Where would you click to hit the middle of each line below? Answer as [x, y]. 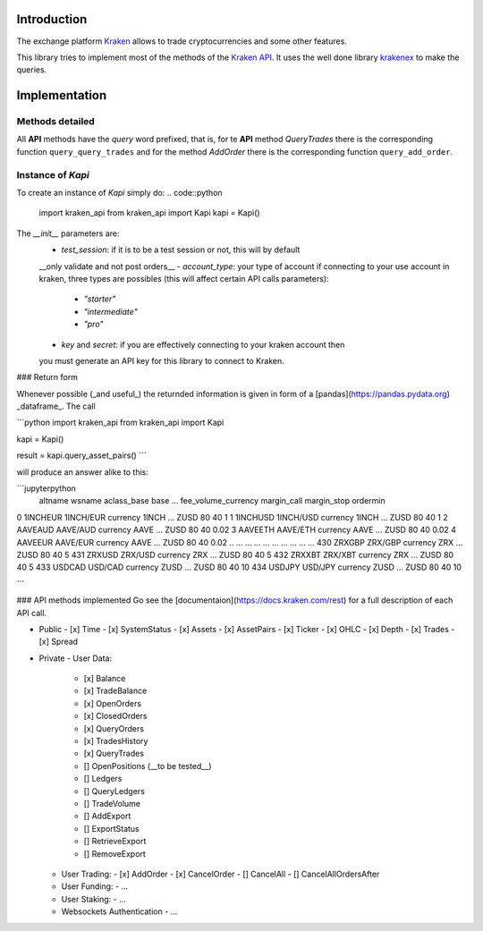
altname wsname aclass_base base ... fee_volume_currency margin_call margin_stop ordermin [212, 501]
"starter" [100, 299]
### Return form [47, 377]
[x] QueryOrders [114, 728]
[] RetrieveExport [115, 842]
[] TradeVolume [112, 804]
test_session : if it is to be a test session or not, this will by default [181, 250]
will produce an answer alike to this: [83, 472]
